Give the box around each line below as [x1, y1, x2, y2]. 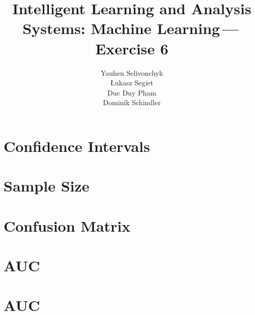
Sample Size [4, 175, 90, 196]
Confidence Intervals [4, 135, 150, 156]
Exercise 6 [95, 38, 168, 58]
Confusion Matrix [4, 215, 131, 236]
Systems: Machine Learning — [22, 18, 239, 39]
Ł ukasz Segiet [110, 77, 153, 88]
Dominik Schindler [103, 97, 161, 108]
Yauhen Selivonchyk [100, 67, 163, 78]
